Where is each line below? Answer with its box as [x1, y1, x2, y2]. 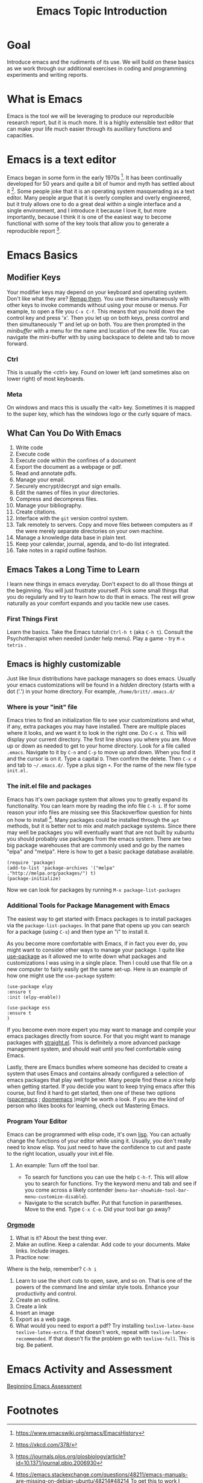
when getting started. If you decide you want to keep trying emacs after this [7, 1083, 195, 1090]
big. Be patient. [15, 1341, 54, 1349]
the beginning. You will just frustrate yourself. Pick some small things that [7, 587, 189, 594]
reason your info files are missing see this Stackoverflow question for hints [7, 809, 192, 816]
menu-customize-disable [24, 1193, 85, 1200]
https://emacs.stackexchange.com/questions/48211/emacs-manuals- [15, 1471, 189, 1478]
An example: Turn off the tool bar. [15, 1161, 99, 1168]
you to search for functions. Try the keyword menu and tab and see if [24, 1179, 197, 1187]
